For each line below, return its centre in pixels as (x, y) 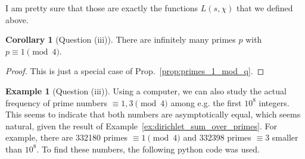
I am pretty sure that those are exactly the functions (102, 8)
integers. (274, 102)
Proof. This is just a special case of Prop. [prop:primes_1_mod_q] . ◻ (135, 71)
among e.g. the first (206, 102)
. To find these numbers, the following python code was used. (148, 149)
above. (17, 19)
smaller (285, 137)
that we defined (265, 8)
